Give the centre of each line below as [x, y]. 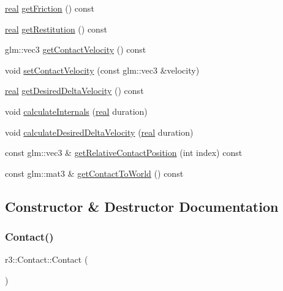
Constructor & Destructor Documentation [142, 206]
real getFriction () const [50, 8]
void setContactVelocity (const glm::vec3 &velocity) [102, 70]
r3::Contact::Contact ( [47, 259]
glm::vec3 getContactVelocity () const [76, 49]
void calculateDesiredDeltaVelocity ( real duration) [99, 132]
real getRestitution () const [56, 29]
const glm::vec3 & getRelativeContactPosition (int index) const [124, 153]
